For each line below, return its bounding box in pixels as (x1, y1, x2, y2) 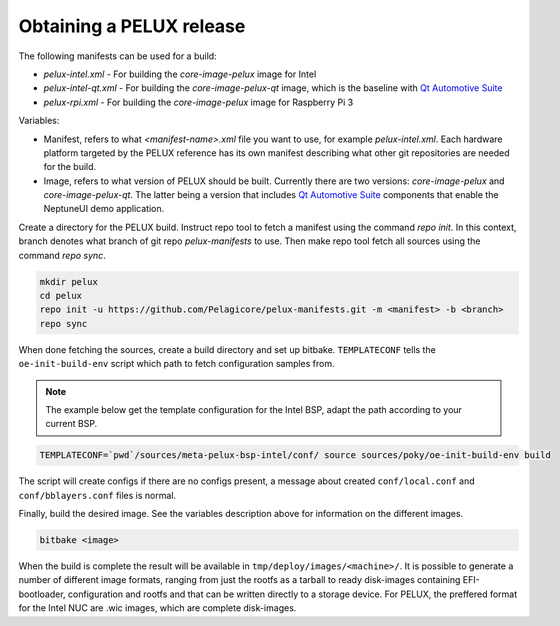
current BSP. (45, 418, 98, 430)
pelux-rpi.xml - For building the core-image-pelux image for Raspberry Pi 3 (43, 96, 354, 108)
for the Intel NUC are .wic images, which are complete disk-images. (18, 602, 297, 614)
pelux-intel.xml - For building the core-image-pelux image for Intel (43, 68, 317, 80)
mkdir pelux (39, 276, 99, 287)
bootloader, (18, 588, 66, 600)
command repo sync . (18, 249, 107, 261)
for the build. (43, 161, 97, 173)
